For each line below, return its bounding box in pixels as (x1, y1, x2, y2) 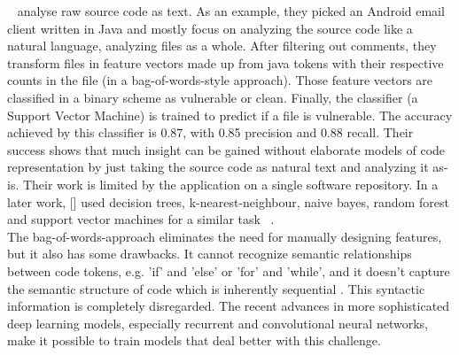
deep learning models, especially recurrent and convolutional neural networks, (7, 313, 428, 332)
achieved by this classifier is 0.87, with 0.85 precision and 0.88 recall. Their (7, 123, 414, 142)
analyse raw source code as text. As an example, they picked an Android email (17, 2, 445, 19)
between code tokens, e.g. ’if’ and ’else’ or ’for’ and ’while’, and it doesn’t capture (7, 261, 450, 280)
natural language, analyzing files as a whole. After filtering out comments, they (7, 36, 437, 55)
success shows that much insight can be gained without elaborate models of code (7, 140, 446, 158)
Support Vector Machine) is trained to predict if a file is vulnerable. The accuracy (7, 105, 453, 124)
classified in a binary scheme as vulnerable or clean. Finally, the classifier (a (7, 88, 418, 106)
